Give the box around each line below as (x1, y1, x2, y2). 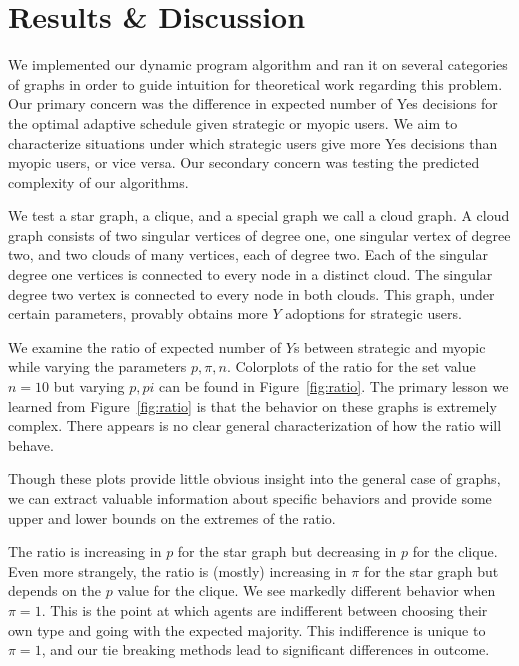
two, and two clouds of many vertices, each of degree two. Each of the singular (8, 244, 488, 265)
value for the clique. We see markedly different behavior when (117, 580, 496, 601)
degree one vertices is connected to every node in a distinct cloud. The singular (8, 264, 493, 285)
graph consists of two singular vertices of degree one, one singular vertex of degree (8, 224, 511, 245)
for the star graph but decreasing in (177, 541, 397, 562)
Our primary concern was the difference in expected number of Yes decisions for (8, 93, 498, 114)
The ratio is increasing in (8, 541, 162, 562)
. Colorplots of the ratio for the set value (226, 356, 476, 377)
